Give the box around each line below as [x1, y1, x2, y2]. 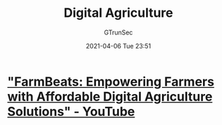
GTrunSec [104, 28, 133, 37]
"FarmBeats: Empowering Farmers [7, 74, 215, 89]
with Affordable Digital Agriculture [7, 88, 213, 105]
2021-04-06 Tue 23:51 [85, 41, 152, 50]
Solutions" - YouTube [7, 103, 135, 119]
